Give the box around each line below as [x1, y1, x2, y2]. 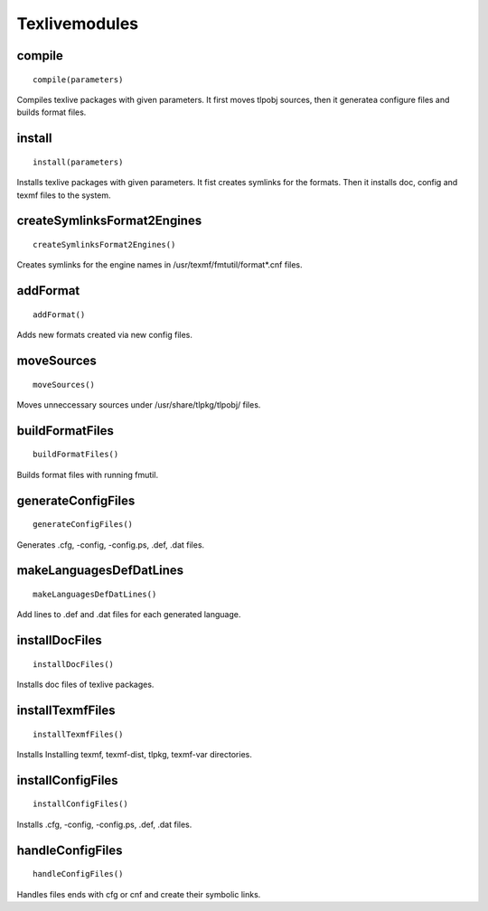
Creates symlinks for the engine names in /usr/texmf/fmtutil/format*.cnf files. [16, 259, 303, 270]
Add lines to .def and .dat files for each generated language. [16, 609, 241, 620]
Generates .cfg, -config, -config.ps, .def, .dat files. [16, 539, 205, 550]
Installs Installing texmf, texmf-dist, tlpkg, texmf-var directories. [16, 748, 252, 759]
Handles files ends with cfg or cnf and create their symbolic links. [16, 888, 261, 899]
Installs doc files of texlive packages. [16, 679, 155, 690]
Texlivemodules [16, 14, 139, 33]
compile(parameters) [33, 74, 124, 85]
